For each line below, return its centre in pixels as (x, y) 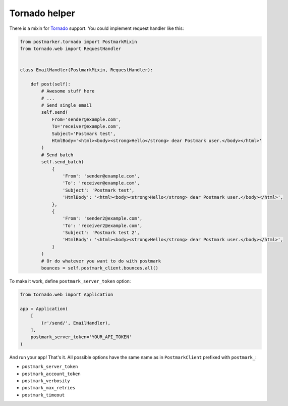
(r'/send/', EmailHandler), (76, 323)
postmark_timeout (43, 395)
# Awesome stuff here (68, 91)
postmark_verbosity (46, 381)
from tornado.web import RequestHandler (70, 49)
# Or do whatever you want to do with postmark (101, 261)
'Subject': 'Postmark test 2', (101, 233)
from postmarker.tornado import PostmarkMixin (78, 41)
